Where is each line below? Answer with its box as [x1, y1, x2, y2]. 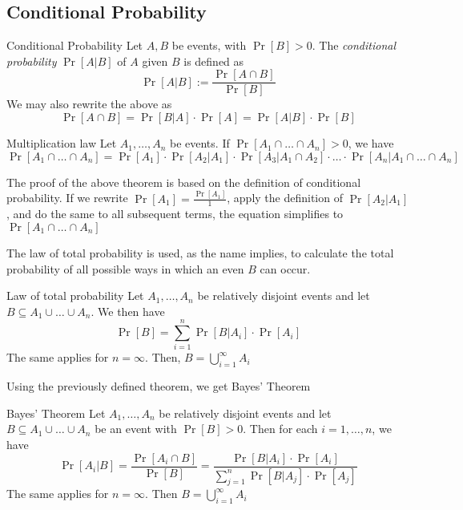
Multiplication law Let [6, 135, 117, 152]
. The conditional [312, 37, 397, 54]
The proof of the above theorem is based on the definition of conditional [6, 173, 361, 190]
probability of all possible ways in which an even [6, 260, 244, 277]
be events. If [169, 135, 230, 152]
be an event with [95, 420, 177, 437]
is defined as [183, 52, 244, 69]
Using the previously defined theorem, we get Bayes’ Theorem [6, 378, 311, 395]
